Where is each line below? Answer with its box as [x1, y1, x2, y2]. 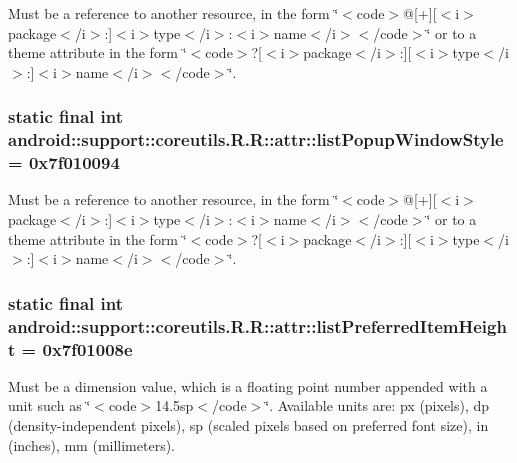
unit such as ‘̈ [8, 395, 91, 416]
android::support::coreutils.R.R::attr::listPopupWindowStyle [8, 127, 504, 152]
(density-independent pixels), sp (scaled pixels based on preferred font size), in [8, 415, 489, 436]
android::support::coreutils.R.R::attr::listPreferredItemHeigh [8, 313, 507, 338]
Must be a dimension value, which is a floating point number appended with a [8, 375, 488, 396]
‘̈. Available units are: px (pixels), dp [265, 395, 490, 416]
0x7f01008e [42, 336, 133, 361]
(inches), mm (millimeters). [8, 434, 176, 455]
